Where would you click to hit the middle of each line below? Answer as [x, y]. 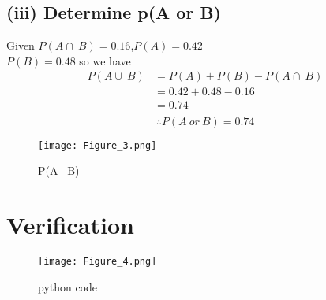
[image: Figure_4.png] [97, 261]
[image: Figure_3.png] [97, 145]
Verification [70, 224]
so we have [105, 60]
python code [68, 286]
